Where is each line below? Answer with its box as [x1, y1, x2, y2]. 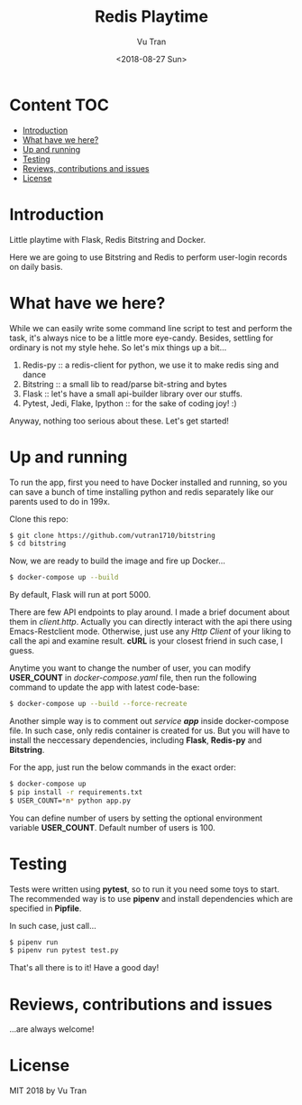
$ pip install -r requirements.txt [9, 787, 143, 796]
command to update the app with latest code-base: [9, 682, 200, 692]
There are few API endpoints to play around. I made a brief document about [9, 607, 290, 617]
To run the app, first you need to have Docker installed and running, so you [9, 477, 288, 487]
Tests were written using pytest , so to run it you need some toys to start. [9, 883, 279, 895]
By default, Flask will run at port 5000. [9, 590, 151, 600]
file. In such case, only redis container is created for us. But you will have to [9, 725, 290, 736]
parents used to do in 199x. [9, 496, 111, 506]
